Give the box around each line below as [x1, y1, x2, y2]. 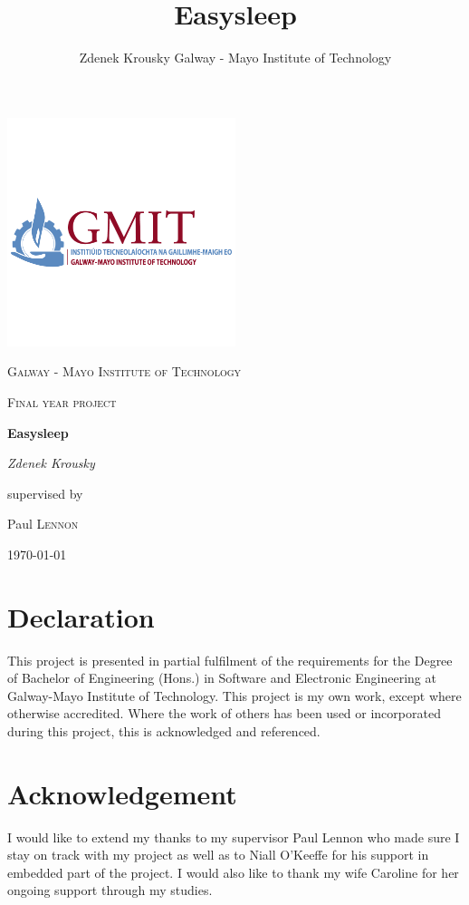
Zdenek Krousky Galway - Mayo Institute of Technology [79, 48, 392, 67]
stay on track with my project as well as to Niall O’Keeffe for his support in [7, 845, 429, 864]
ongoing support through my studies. [7, 881, 213, 900]
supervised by [7, 483, 83, 502]
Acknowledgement [7, 774, 237, 812]
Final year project [7, 392, 117, 411]
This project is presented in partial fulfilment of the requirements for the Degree [7, 650, 453, 669]
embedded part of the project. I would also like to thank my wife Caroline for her [7, 862, 459, 881]
